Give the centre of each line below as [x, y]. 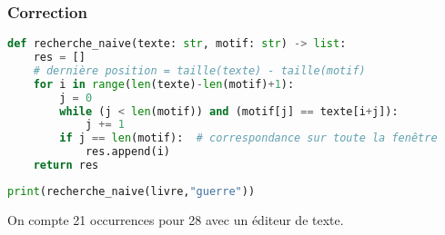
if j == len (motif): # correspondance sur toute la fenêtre [248, 138]
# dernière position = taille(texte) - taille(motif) [199, 70]
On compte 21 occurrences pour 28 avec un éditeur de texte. [176, 219]
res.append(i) [127, 152]
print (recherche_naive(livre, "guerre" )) [131, 191]
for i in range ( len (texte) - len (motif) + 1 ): [164, 84]
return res [66, 166]
